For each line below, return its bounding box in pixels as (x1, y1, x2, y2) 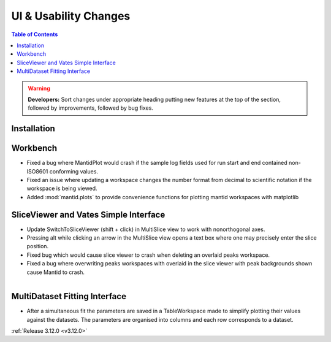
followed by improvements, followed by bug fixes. (28, 104, 153, 112)
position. (26, 243, 49, 250)
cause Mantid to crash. (26, 268, 85, 276)
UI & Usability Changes (11, 9, 131, 23)
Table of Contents (11, 31, 58, 38)
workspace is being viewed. (26, 184, 97, 192)
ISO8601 (26, 167, 48, 175)
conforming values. (49, 167, 98, 175)
